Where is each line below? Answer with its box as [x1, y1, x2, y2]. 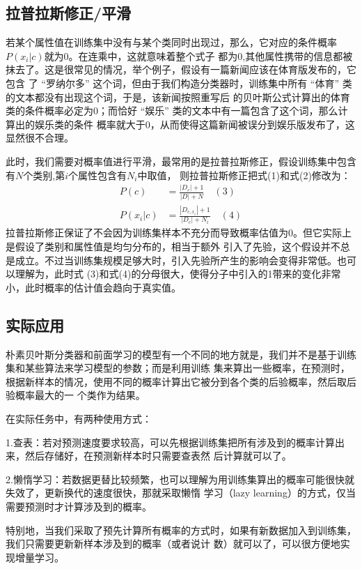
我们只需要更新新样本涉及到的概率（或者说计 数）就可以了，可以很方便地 [6, 536, 340, 551]
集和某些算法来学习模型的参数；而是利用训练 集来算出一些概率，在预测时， [6, 361, 350, 375]
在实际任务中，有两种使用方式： [6, 411, 152, 425]
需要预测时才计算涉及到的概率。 [6, 499, 152, 513]
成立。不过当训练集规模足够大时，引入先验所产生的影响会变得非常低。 [15, 252, 337, 267]
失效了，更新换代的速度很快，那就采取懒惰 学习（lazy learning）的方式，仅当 [6, 485, 356, 500]
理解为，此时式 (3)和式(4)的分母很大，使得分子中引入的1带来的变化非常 [15, 266, 341, 281]
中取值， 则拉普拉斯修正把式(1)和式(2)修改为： [137, 167, 351, 182]
